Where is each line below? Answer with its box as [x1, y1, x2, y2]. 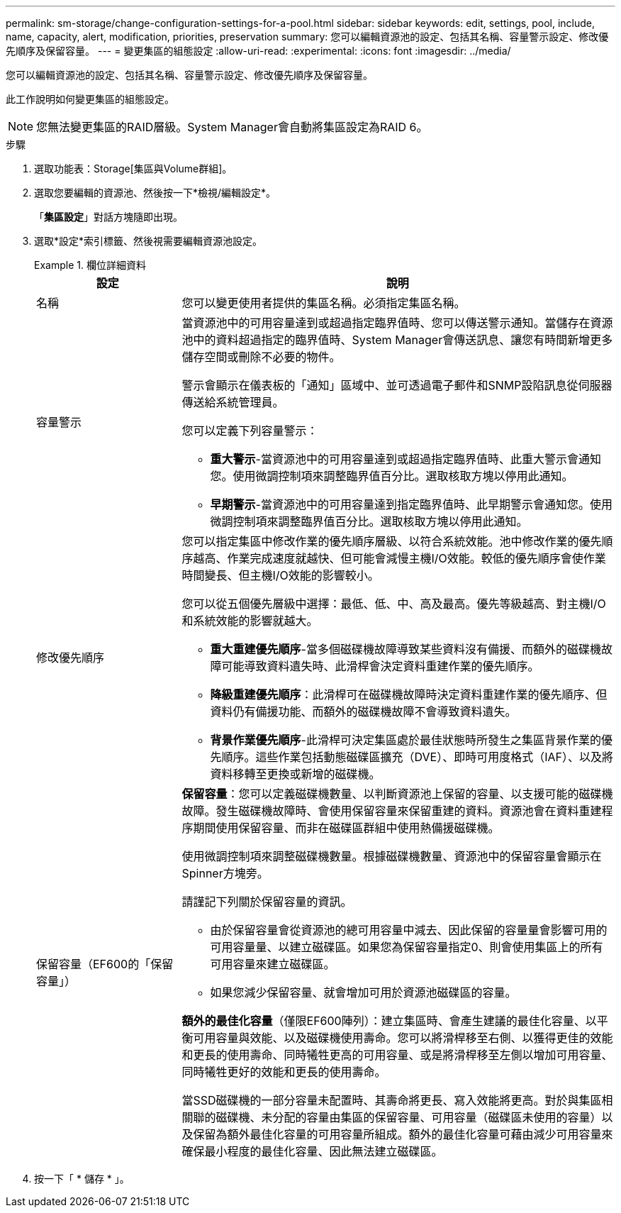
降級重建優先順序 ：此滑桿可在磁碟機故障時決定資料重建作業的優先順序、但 [210, 687, 608, 702]
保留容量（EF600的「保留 [36, 957, 174, 971]
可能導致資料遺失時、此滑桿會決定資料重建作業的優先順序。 [221, 659, 539, 673]
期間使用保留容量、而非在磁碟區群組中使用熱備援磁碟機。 [193, 821, 500, 835]
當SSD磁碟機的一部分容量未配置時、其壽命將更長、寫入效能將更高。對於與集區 [181, 1093, 602, 1107]
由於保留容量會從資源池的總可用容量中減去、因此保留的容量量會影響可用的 [210, 923, 608, 937]
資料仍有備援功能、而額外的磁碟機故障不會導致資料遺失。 [210, 704, 517, 719]
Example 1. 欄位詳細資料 [34, 259, 146, 271]
